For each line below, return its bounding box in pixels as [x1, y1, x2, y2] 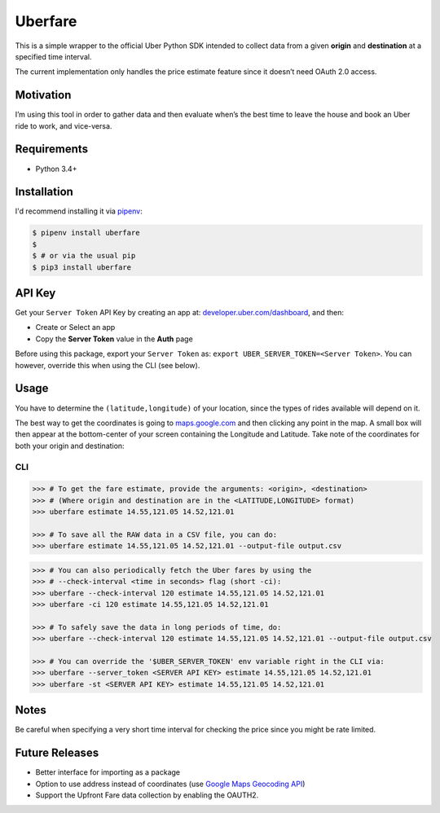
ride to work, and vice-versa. [15, 121, 112, 130]
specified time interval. [15, 51, 92, 61]
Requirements [15, 143, 89, 156]
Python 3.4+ [35, 164, 77, 174]
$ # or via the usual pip [32, 251, 136, 261]
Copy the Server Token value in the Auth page [35, 334, 193, 344]
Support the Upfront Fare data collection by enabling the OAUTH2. [35, 790, 259, 800]
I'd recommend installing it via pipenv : [15, 206, 143, 216]
